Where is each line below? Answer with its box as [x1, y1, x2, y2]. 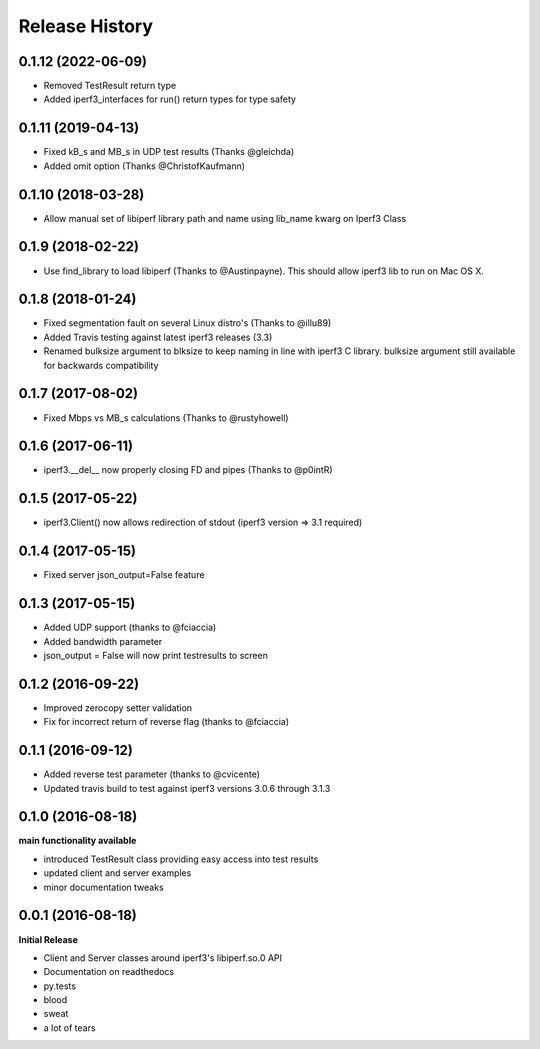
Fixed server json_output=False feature [43, 569, 205, 581]
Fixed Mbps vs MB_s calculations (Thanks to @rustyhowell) [43, 411, 289, 424]
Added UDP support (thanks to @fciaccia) [43, 621, 217, 634]
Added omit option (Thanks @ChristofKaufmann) [43, 160, 245, 172]
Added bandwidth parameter [43, 635, 163, 647]
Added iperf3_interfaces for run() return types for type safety [43, 93, 297, 105]
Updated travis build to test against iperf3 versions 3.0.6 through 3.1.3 [43, 782, 331, 794]
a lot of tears [43, 1021, 96, 1034]
